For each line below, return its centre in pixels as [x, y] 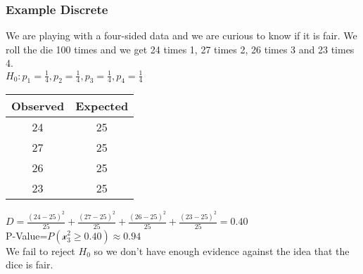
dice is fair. [30, 265]
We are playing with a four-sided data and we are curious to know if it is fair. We [181, 35]
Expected [102, 106]
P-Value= [27, 235]
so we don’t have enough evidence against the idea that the [222, 250]
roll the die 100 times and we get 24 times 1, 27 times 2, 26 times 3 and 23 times [180, 49]
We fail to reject [40, 250]
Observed [38, 106]
